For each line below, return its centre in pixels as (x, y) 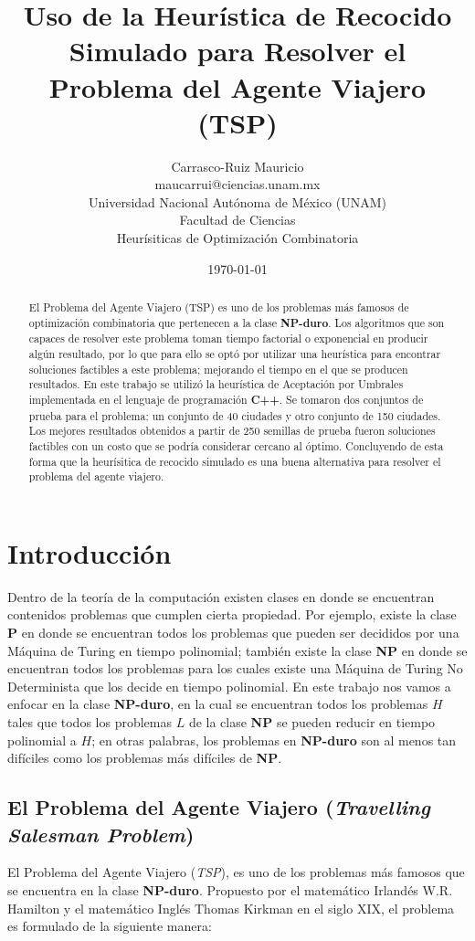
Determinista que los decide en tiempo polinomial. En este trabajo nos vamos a (229, 686)
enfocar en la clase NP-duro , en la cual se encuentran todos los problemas (218, 704)
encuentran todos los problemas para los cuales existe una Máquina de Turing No (235, 668)
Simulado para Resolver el (237, 51)
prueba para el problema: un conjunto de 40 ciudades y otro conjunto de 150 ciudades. (235, 415)
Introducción (90, 552)
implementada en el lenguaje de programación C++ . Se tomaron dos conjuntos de (226, 399)
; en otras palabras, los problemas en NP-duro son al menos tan (274, 740)
